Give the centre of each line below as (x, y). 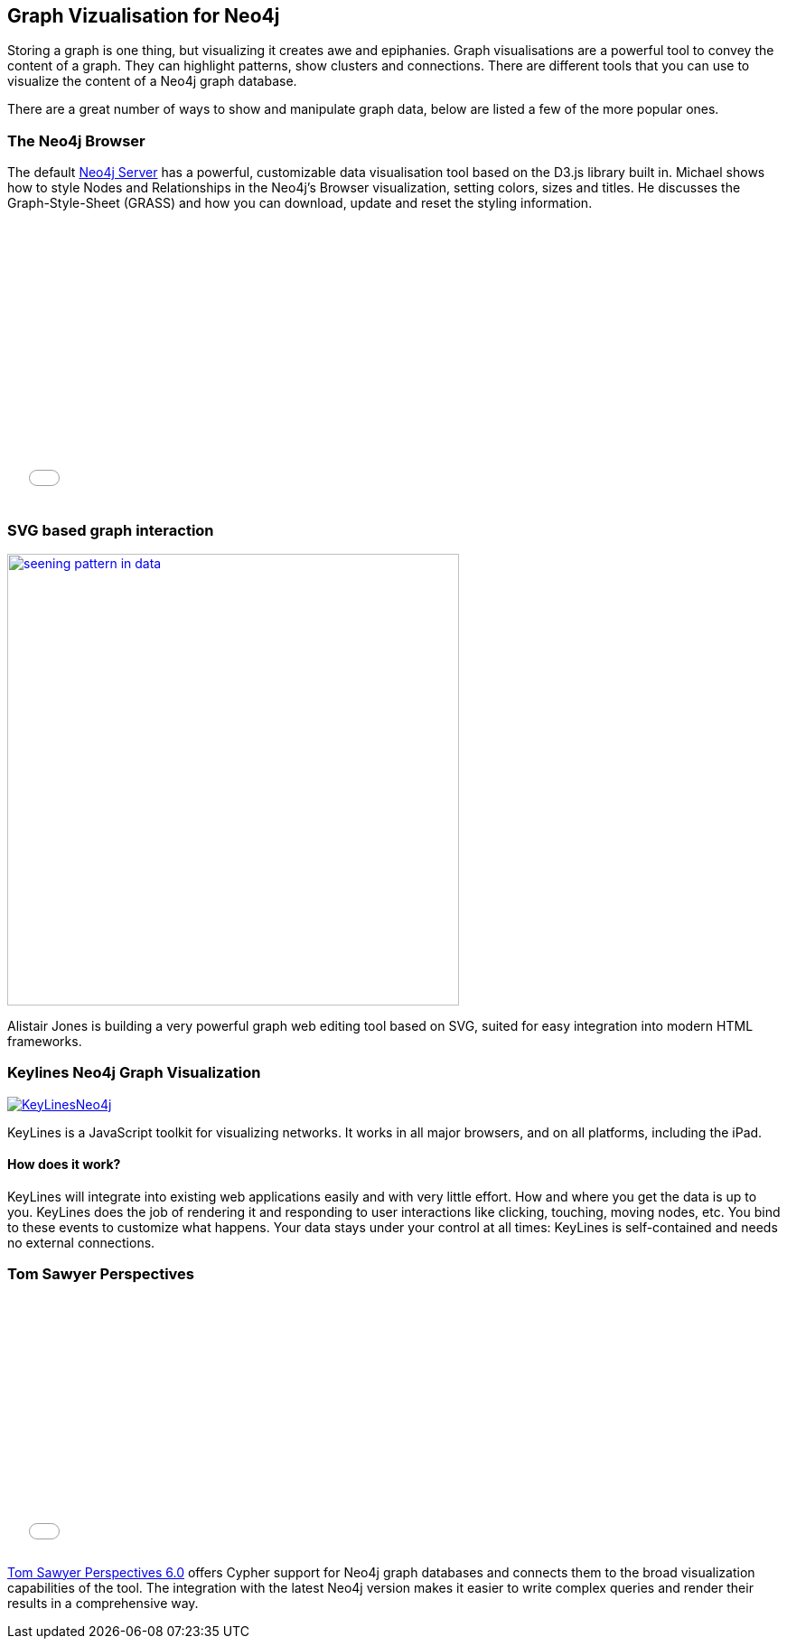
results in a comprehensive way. (103, 1603)
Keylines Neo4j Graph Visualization (134, 1073)
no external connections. (81, 1242)
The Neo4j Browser (76, 140)
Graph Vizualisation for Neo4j (144, 16)
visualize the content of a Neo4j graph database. (152, 81)
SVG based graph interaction (111, 530)
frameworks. (45, 1041)
